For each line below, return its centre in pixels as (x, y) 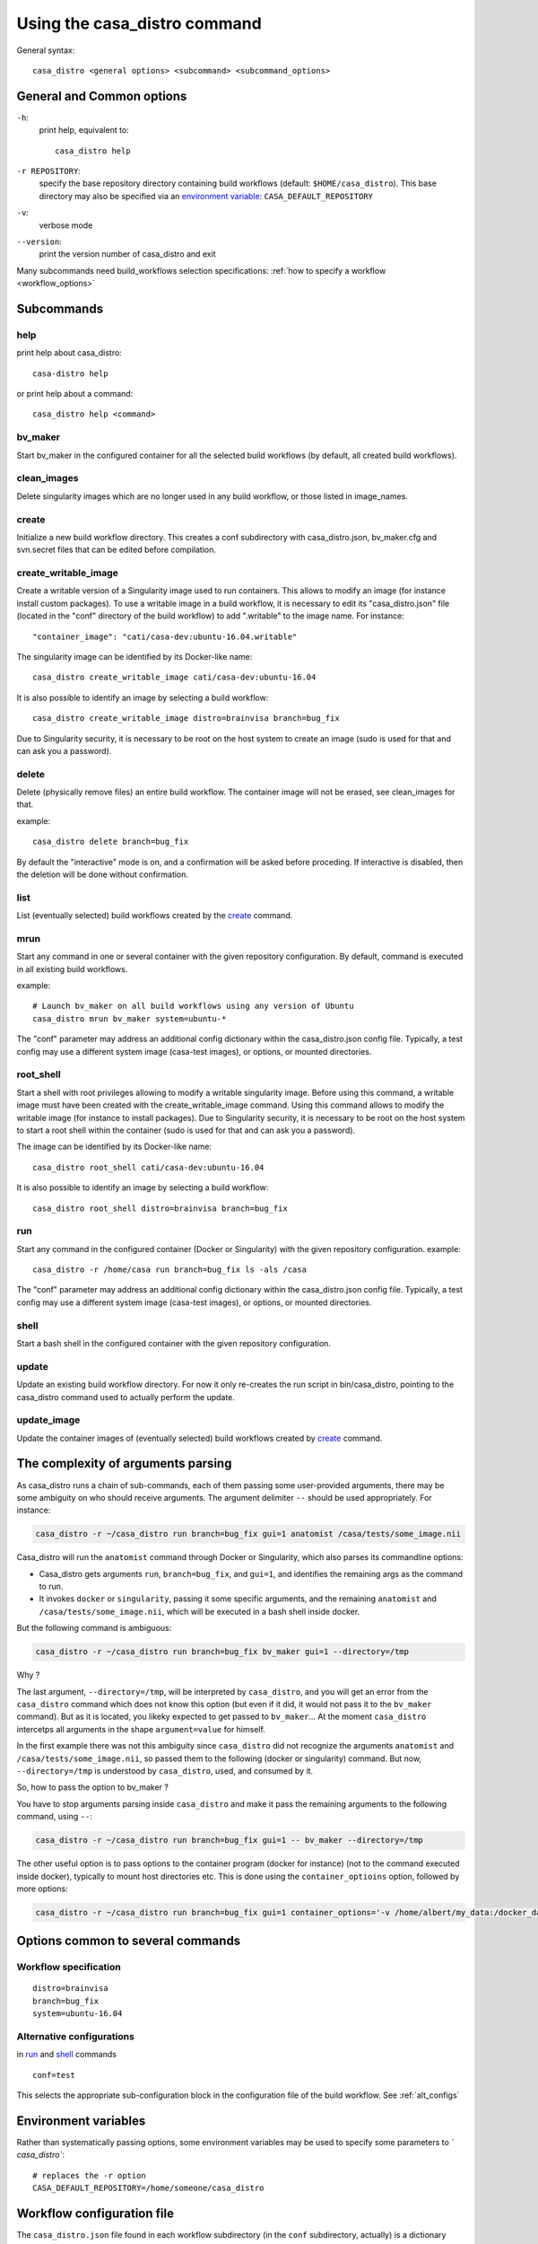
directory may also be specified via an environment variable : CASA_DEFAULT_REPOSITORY (206, 196)
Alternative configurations (75, 2036)
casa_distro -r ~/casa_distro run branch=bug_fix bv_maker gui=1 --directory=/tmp (222, 1652)
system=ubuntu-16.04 (78, 2014)
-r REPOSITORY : (48, 171)
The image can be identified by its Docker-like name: (114, 1147)
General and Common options (102, 96)
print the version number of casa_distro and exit (127, 254)
